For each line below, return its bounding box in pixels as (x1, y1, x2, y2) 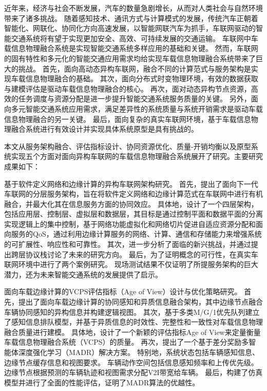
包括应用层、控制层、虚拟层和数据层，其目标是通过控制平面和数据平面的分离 (4, 208, 263, 219)
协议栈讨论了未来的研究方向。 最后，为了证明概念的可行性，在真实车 (25, 248, 258, 259)
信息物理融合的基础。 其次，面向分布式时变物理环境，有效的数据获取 (25, 73, 258, 84)
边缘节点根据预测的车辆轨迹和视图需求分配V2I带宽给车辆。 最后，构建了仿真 (4, 367, 263, 378)
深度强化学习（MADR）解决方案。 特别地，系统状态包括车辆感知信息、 (18, 347, 259, 357)
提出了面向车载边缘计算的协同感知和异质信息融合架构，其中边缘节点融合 (18, 296, 263, 307)
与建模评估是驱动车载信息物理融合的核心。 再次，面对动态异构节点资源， (4, 83, 251, 94)
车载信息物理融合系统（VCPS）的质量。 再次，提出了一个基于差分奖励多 (4, 336, 249, 347)
